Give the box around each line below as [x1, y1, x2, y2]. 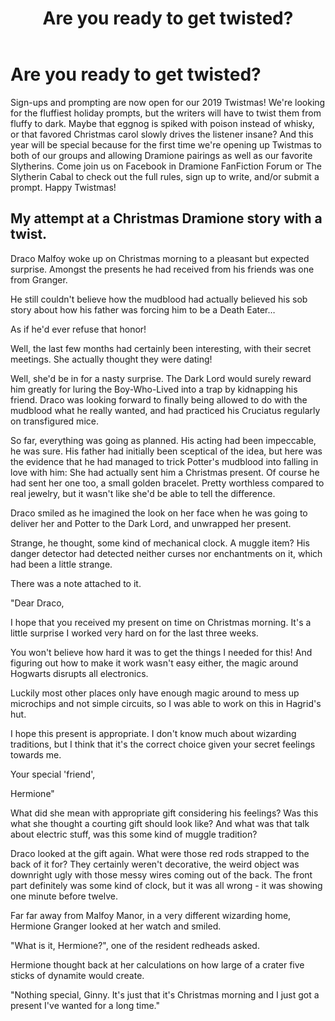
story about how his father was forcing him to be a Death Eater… [10, 303, 276, 316]
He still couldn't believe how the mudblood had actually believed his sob [10, 293, 308, 305]
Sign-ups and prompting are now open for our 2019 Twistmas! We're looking [10, 96, 326, 108]
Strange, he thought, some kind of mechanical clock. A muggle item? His [10, 537, 310, 549]
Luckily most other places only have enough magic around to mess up [10, 687, 300, 699]
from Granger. [10, 273, 68, 286]
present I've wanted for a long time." [10, 999, 161, 1011]
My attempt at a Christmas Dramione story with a [10, 210, 323, 227]
